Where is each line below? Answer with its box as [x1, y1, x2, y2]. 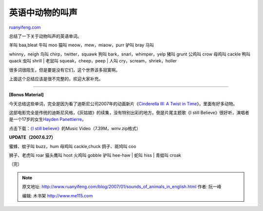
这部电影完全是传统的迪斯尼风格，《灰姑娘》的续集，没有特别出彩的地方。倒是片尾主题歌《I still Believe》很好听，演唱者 [9, 110, 249, 115]
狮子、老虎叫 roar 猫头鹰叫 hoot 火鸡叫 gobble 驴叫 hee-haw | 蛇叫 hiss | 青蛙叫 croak [9, 153, 181, 158]
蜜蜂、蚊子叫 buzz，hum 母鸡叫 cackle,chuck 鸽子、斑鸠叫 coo [9, 143, 136, 149]
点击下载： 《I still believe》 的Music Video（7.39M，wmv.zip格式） [9, 125, 141, 131]
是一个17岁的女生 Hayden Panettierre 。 [9, 116, 86, 122]
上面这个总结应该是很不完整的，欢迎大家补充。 [9, 76, 103, 81]
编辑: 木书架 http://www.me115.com [22, 192, 93, 198]
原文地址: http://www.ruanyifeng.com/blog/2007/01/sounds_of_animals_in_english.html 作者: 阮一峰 [22, 184, 222, 190]
